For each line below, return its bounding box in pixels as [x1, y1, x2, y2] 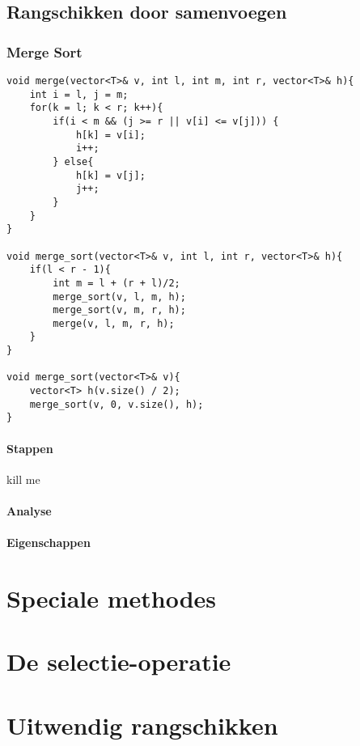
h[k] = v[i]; [75, 129, 146, 141]
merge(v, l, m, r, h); [53, 317, 175, 329]
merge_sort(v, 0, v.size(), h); [29, 398, 204, 410]
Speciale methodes [6, 582, 217, 615]
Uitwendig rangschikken [6, 708, 278, 741]
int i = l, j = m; [29, 88, 129, 100]
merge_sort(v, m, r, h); [53, 304, 186, 316]
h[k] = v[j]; [75, 169, 146, 181]
